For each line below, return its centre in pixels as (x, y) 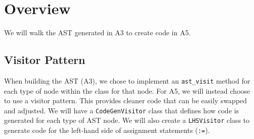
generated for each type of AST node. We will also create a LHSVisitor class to (127, 120)
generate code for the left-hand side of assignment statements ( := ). (107, 130)
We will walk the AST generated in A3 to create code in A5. (98, 32)
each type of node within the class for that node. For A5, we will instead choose (127, 90)
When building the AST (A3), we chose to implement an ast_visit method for (127, 80)
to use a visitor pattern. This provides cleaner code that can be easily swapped (125, 100)
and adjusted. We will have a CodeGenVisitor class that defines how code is (121, 110)
